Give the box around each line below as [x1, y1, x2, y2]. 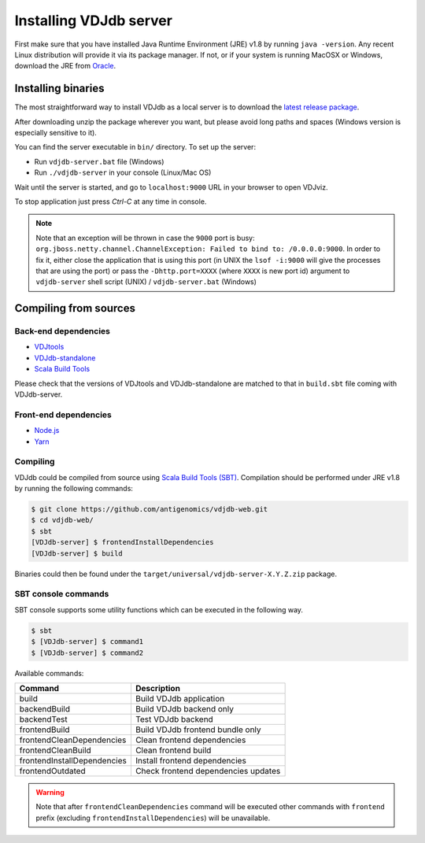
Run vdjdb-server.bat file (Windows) [34, 157, 164, 166]
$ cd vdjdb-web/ [31, 516, 94, 525]
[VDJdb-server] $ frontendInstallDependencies [31, 538, 214, 547]
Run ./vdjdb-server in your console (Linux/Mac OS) [34, 168, 212, 177]
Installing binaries [14, 82, 105, 95]
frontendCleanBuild [19, 745, 92, 756]
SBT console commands [14, 589, 109, 600]
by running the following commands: [14, 484, 134, 494]
